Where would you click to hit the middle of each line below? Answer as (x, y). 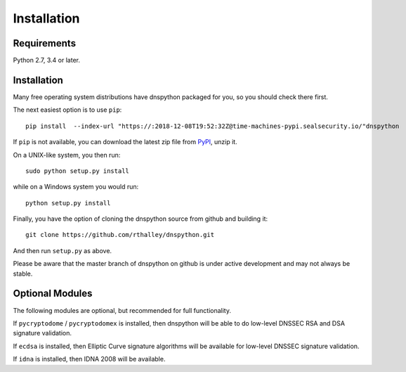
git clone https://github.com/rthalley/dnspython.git (120, 235)
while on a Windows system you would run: (76, 187)
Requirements (45, 43)
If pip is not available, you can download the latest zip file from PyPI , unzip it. (125, 142)
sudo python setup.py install (78, 171)
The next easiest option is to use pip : (67, 110)
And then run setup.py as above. (63, 250)
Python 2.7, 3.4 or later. (47, 60)
